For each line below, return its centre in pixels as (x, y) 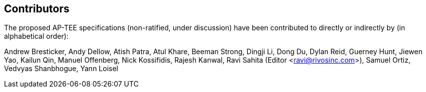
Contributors (37, 9)
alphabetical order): (36, 36)
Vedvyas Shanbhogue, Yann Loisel (61, 69)
